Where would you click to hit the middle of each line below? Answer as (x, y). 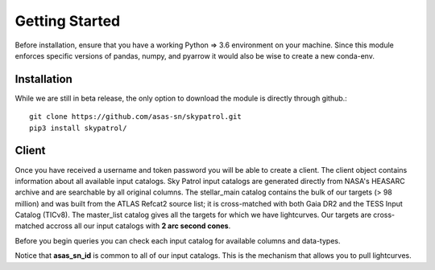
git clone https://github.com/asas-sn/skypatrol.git (135, 117)
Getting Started (68, 21)
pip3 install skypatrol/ (78, 128)
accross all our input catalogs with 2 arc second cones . (138, 226)
